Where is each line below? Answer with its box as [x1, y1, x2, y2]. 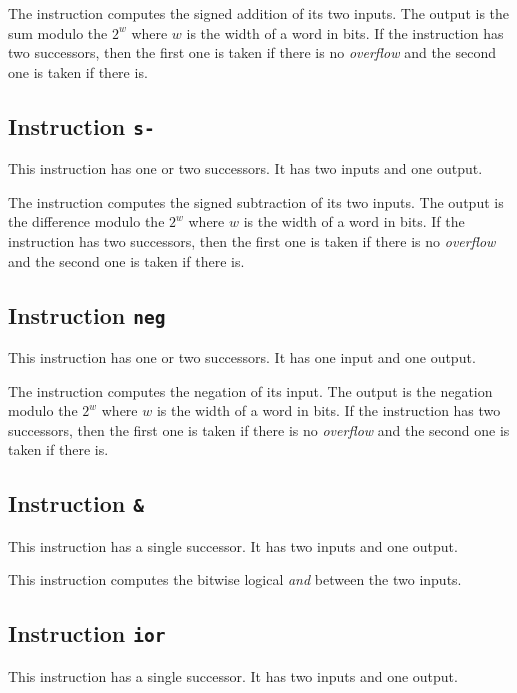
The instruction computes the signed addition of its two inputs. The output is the [8, 3, 510, 23]
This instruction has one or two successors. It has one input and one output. [8, 346, 476, 367]
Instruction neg [8, 299, 166, 330]
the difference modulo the [8, 211, 165, 232]
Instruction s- [8, 110, 155, 141]
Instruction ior [8, 618, 166, 649]
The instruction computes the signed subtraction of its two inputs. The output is [8, 191, 504, 212]
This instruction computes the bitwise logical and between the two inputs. [8, 569, 462, 590]
